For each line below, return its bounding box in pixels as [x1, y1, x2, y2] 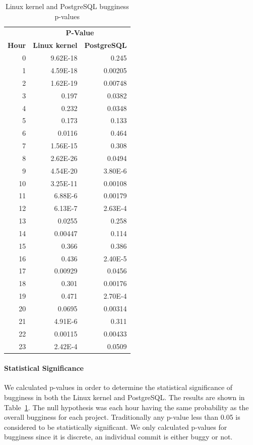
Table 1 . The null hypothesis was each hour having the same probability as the [4, 402, 249, 412]
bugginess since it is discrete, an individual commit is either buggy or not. [4, 431, 233, 442]
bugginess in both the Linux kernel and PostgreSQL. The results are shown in [4, 392, 245, 403]
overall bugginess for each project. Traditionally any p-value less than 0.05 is [4, 412, 240, 422]
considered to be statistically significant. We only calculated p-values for [4, 421, 227, 432]
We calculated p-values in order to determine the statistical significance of [4, 382, 233, 393]
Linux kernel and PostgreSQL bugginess [5, 1, 129, 11]
